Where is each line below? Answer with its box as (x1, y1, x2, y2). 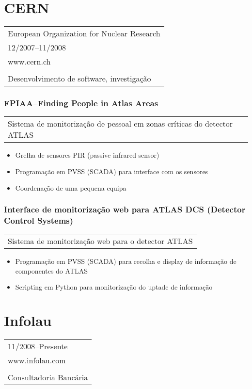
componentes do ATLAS (15, 265, 88, 276)
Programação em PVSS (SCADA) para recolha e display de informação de (15, 256, 236, 266)
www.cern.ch (8, 56, 51, 67)
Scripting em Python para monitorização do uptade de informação (15, 282, 213, 292)
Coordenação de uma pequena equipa (15, 182, 126, 193)
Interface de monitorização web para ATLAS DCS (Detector (4, 203, 246, 215)
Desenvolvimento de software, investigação (8, 73, 151, 84)
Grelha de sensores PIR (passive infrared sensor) (15, 150, 159, 160)
